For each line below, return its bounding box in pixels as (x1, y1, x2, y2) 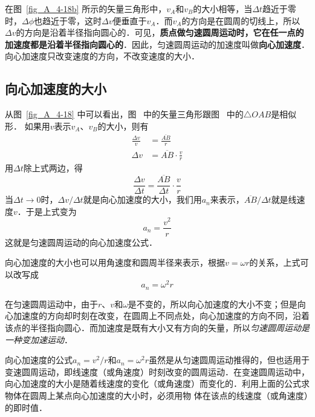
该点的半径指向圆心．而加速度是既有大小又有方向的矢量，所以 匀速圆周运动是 (5, 321, 310, 334)
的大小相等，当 (193, 2, 253, 15)
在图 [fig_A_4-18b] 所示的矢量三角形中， (5, 2, 167, 15)
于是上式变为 (25, 205, 77, 217)
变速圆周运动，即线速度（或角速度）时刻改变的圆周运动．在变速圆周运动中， (5, 365, 310, 378)
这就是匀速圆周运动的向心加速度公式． (5, 235, 157, 248)
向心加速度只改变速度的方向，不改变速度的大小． (5, 50, 200, 62)
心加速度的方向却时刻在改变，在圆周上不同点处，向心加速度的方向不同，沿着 (5, 309, 310, 322)
